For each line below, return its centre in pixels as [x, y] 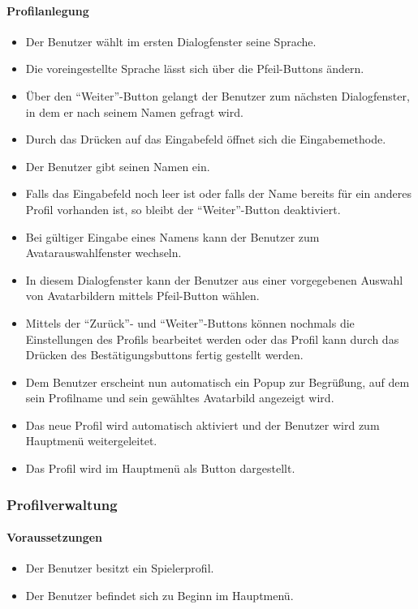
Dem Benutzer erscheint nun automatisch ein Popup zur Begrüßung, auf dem [218, 382]
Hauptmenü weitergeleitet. [91, 441]
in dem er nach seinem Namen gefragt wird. [134, 112]
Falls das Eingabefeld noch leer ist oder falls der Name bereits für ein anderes [218, 193]
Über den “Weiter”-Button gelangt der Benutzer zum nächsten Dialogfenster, [218, 95]
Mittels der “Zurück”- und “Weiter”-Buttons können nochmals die [190, 322]
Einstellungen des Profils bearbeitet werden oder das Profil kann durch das [212, 339]
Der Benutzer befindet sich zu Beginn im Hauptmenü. [159, 595]
